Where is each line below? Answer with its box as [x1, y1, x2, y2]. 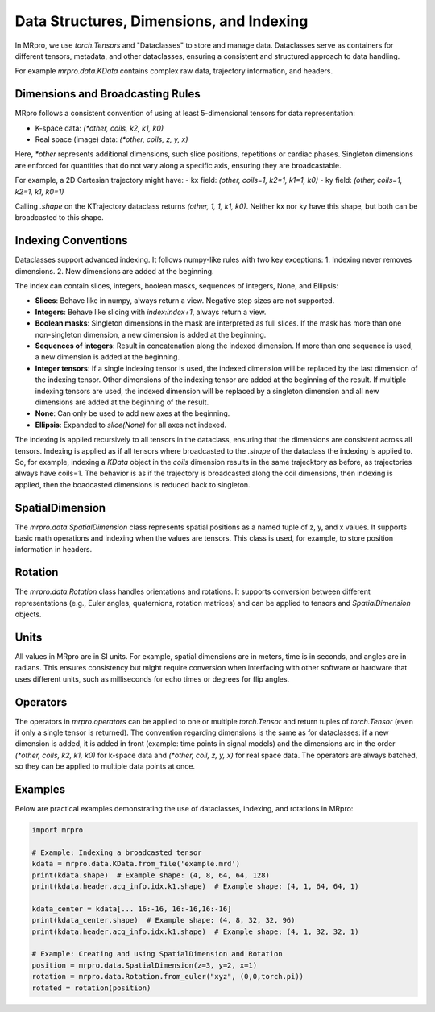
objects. [14, 609, 42, 620]
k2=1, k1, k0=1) [14, 186, 64, 197]
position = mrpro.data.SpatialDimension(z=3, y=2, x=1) [31, 960, 258, 970]
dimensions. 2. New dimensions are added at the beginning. [14, 266, 214, 276]
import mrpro [31, 826, 84, 835]
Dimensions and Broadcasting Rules [14, 87, 201, 101]
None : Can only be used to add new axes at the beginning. [35, 409, 230, 418]
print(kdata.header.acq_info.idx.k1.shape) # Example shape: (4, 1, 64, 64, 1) [31, 882, 359, 891]
